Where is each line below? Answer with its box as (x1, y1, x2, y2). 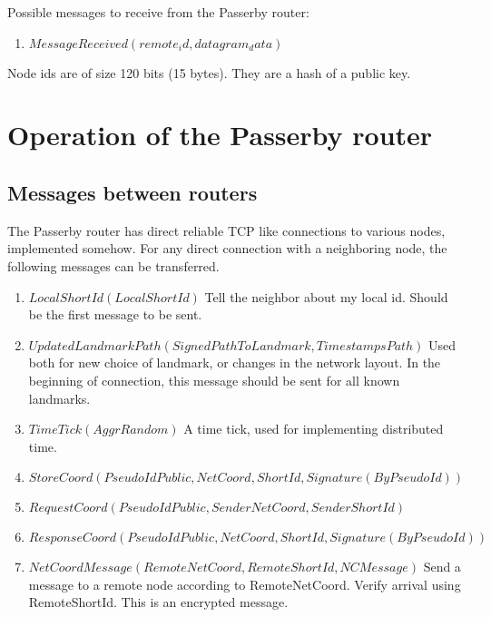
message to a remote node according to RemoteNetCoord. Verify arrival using (28, 574, 461, 593)
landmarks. (28, 388, 91, 407)
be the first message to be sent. (28, 305, 202, 324)
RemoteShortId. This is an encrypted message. (28, 593, 289, 612)
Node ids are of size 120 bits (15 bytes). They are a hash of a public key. (7, 63, 411, 82)
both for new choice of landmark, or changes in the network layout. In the (28, 353, 441, 372)
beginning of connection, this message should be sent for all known (28, 370, 400, 389)
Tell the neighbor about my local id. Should (204, 287, 448, 306)
